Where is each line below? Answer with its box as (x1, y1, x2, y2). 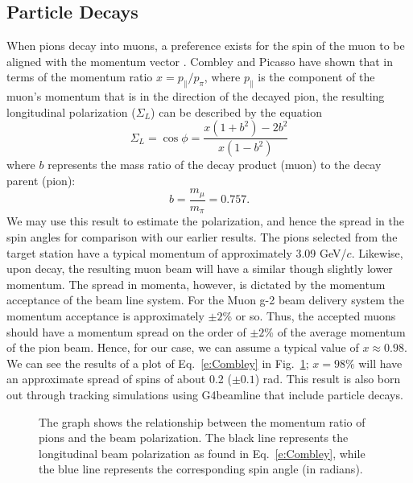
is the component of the (258, 68, 375, 85)
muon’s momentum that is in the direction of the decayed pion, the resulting (6, 88, 385, 105)
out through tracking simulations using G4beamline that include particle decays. (6, 386, 403, 402)
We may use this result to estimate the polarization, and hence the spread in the (6, 213, 404, 229)
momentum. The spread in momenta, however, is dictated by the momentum (6, 275, 386, 292)
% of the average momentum (264, 323, 406, 340)
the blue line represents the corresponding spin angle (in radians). (39, 460, 363, 477)
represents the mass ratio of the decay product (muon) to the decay (47, 156, 382, 173)
